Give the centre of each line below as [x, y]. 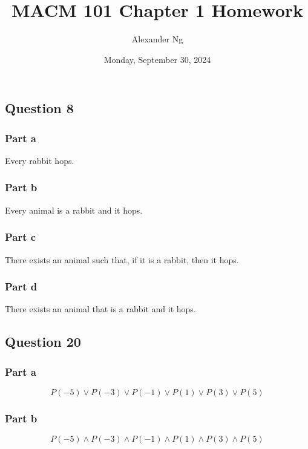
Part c [21, 237]
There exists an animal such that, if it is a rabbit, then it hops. [122, 259]
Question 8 [39, 108]
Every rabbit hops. [40, 160]
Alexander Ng [157, 39]
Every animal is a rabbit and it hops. [74, 210]
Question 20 [43, 342]
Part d [21, 287]
